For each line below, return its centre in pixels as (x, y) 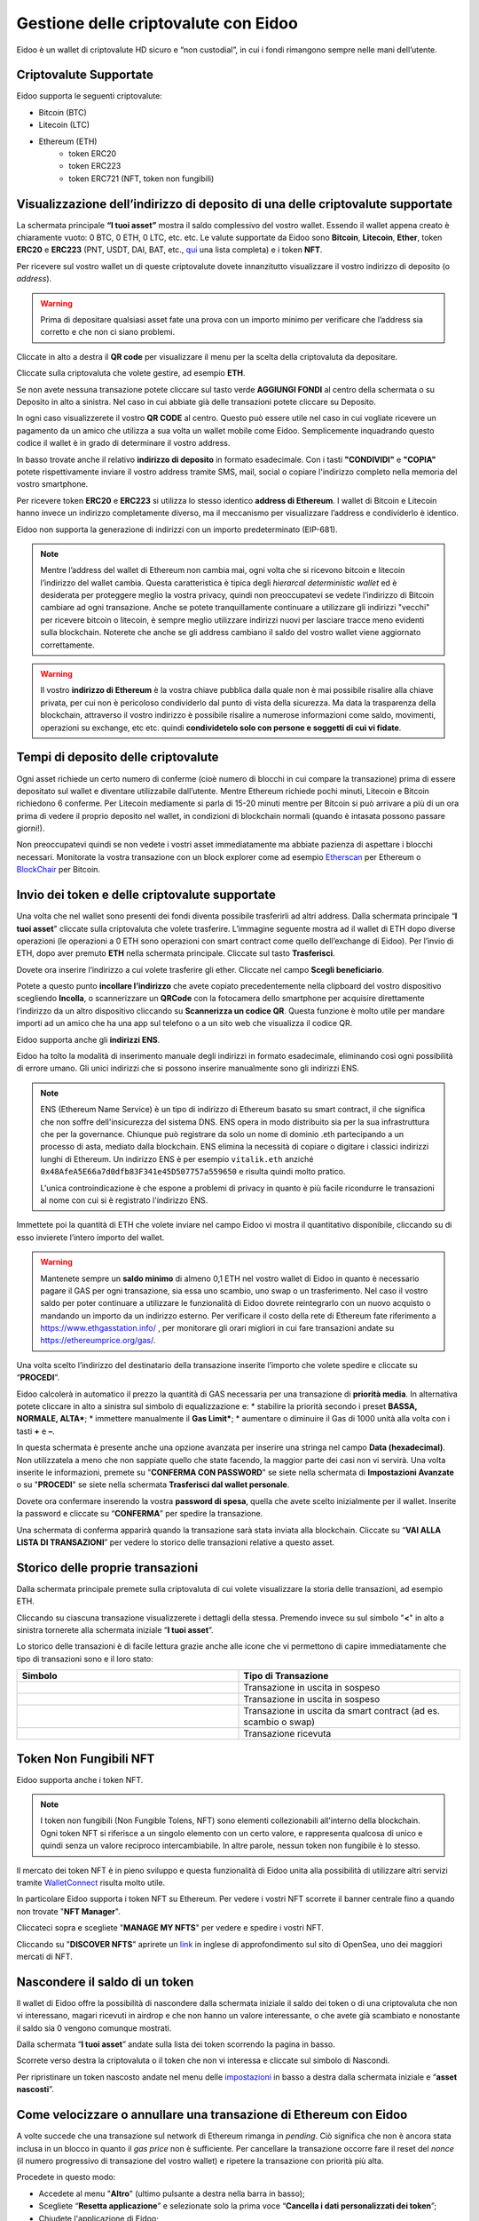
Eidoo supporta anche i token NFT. (80, 1779)
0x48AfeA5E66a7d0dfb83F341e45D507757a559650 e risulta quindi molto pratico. (193, 1172)
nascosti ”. (35, 2090)
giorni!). (31, 828)
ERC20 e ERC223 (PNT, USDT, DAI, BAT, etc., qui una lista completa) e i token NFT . (169, 250)
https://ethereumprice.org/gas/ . (98, 1341)
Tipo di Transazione (286, 1676)
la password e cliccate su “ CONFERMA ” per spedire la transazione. (140, 1514)
